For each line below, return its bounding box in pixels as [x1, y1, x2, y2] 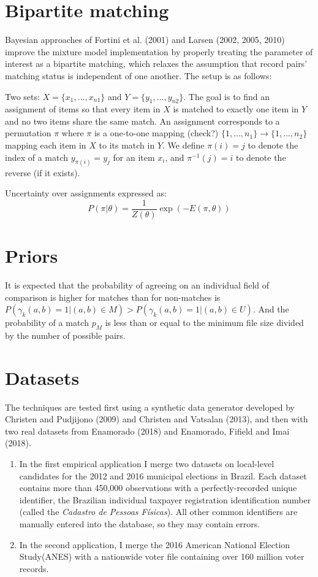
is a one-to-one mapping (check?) [94, 126, 219, 139]
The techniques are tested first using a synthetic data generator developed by [5, 400, 295, 413]
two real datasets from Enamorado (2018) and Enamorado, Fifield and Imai [5, 424, 290, 437]
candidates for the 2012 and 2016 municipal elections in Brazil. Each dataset [19, 469, 307, 482]
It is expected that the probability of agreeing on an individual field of [5, 278, 270, 291]
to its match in [99, 139, 155, 152]
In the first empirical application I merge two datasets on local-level [19, 457, 274, 470]
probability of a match [5, 316, 89, 329]
